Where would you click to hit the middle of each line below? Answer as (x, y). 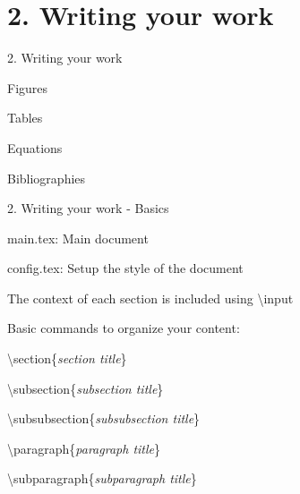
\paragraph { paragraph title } (84, 448)
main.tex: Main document (78, 238)
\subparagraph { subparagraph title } (102, 478)
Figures (28, 87)
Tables (25, 118)
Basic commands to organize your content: (124, 328)
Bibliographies (47, 178)
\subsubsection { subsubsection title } (104, 418)
